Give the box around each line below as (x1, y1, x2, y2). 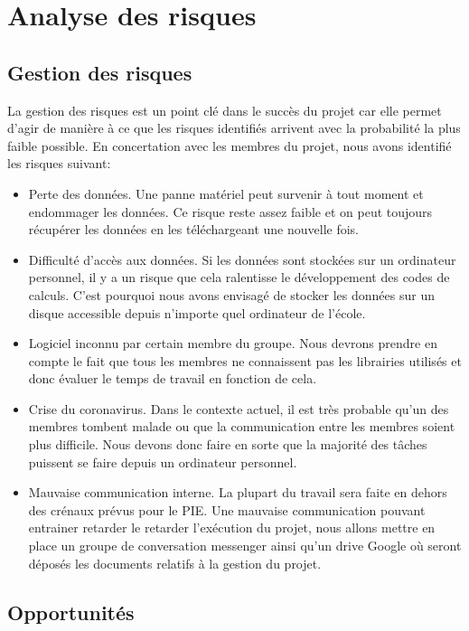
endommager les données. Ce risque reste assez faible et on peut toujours (28, 202, 433, 221)
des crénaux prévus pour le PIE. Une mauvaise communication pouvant (28, 500, 426, 519)
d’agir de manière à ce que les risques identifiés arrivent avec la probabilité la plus (7, 118, 461, 137)
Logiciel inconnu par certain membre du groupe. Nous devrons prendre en (28, 334, 437, 353)
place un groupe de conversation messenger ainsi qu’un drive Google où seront (28, 536, 462, 555)
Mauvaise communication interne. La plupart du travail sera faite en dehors (28, 483, 447, 502)
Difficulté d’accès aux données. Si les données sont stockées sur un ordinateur (28, 250, 456, 268)
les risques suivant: (7, 154, 111, 173)
